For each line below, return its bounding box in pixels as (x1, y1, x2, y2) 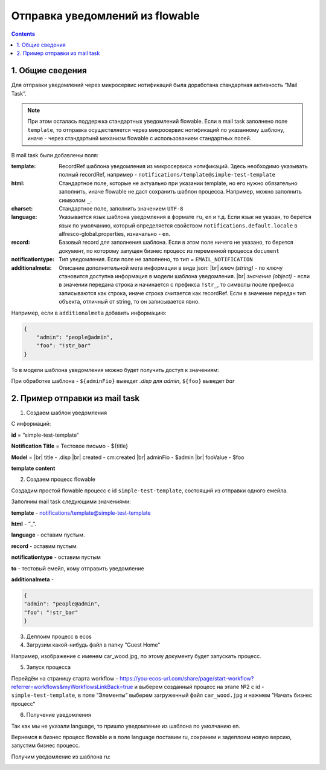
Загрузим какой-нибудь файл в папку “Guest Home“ (26, 641, 160, 648)
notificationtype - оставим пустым (11, 553, 101, 561)
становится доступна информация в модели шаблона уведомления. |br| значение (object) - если (59, 273, 310, 280)
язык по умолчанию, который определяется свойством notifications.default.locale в (59, 221, 298, 229)
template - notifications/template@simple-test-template (11, 509, 151, 517)
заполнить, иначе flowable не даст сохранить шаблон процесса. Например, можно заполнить (59, 188, 302, 195)
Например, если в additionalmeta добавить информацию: (11, 309, 167, 316)
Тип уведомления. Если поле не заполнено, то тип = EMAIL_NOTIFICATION (59, 256, 253, 263)
